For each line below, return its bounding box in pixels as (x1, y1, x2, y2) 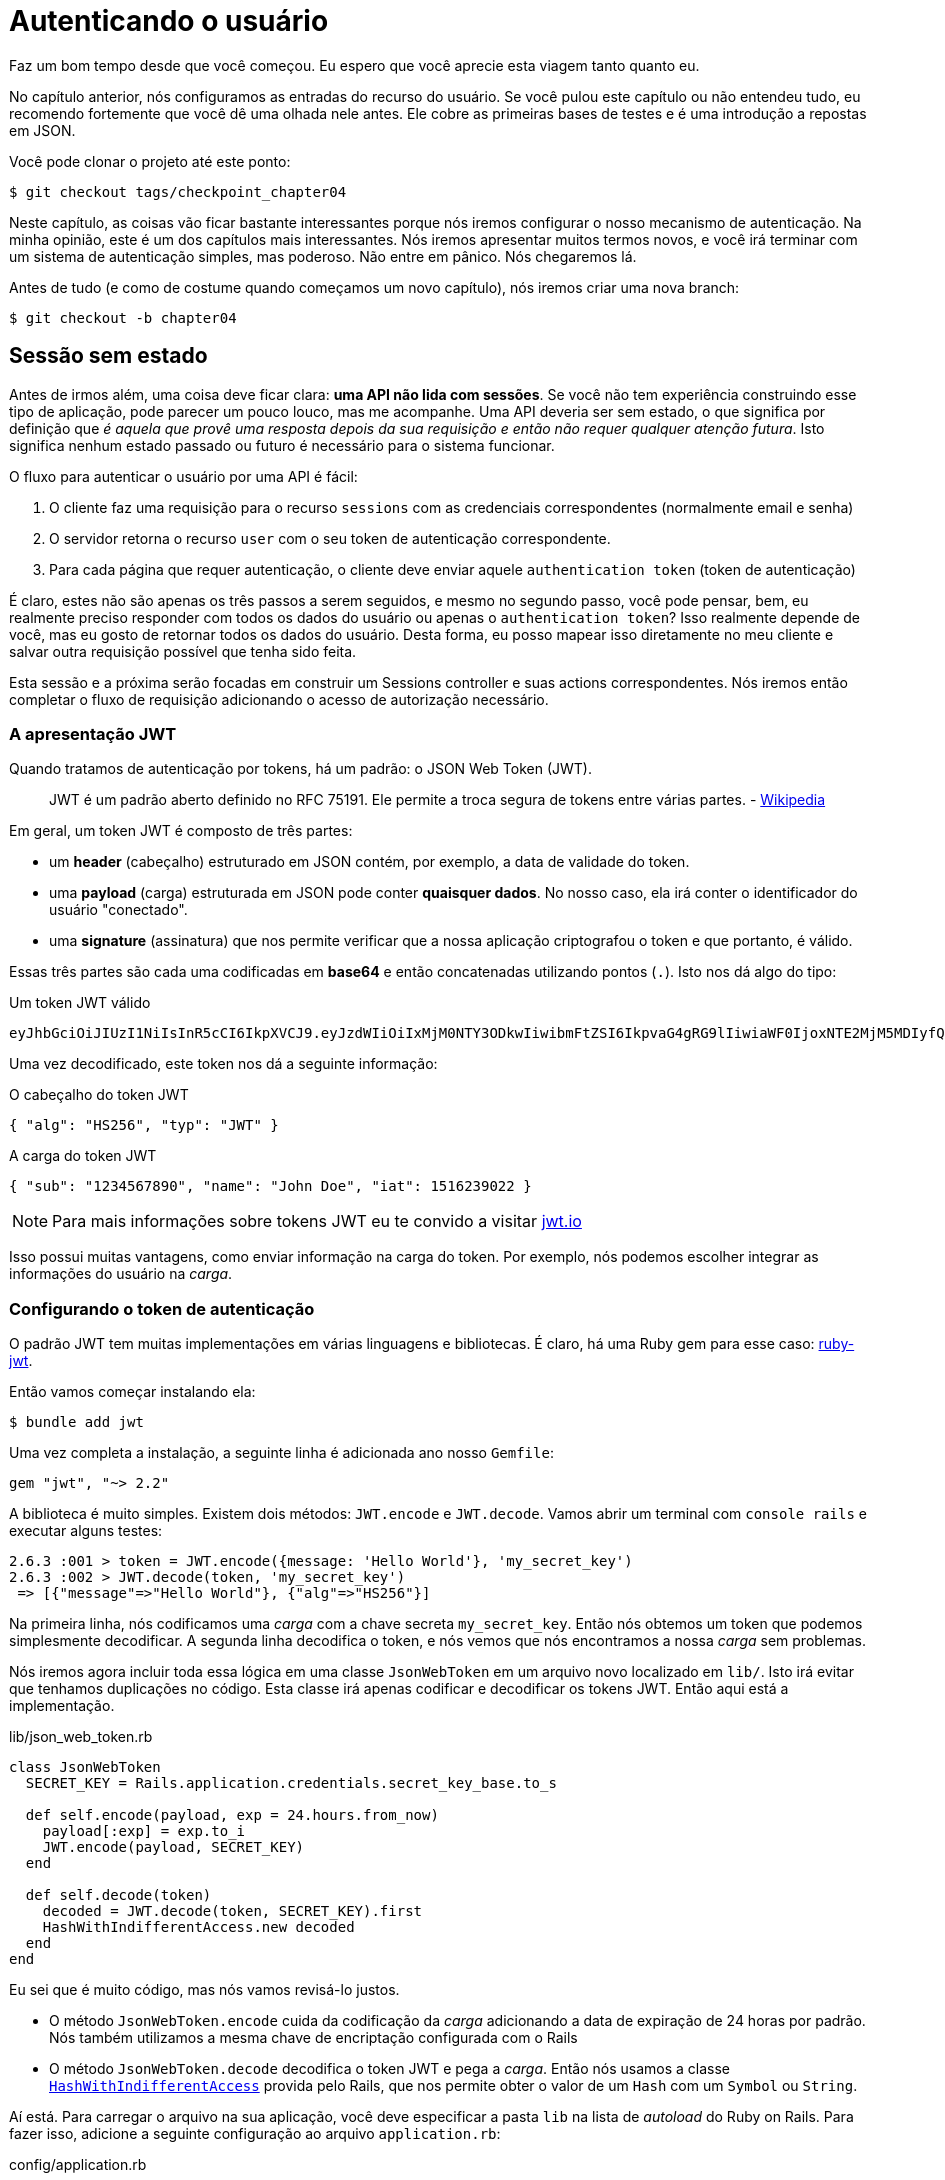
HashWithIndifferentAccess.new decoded (42, 1919, 355, 1936)
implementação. (9, 1697, 115, 1715)
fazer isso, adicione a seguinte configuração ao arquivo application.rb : (9, 2125, 501, 2143)
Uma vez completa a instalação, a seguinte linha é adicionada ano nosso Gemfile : (9, 1444, 554, 1462)
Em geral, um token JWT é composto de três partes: (9, 822, 353, 840)
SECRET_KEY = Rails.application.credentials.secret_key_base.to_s (25, 1775, 557, 1792)
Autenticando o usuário (9, 4, 329, 38)
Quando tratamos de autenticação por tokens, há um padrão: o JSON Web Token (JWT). (9, 760, 592, 778)
